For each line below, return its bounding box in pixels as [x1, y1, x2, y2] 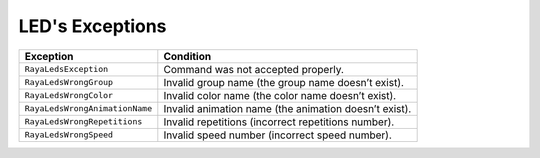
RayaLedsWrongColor [24, 90, 114, 101]
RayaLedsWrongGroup [24, 77, 114, 88]
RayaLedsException [24, 64, 109, 75]
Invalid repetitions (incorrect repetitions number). [163, 115, 395, 129]
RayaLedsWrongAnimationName [24, 103, 153, 114]
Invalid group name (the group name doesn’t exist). [163, 75, 405, 89]
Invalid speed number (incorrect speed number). [163, 128, 392, 142]
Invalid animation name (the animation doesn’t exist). [163, 101, 412, 115]
